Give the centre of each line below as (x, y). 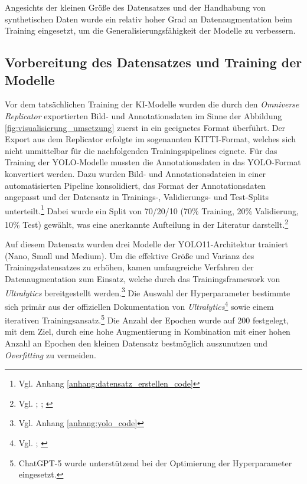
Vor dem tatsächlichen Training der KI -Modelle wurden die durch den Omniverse (152, 104)
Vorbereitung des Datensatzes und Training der (153, 62)
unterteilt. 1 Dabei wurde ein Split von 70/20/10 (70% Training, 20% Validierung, (152, 210)
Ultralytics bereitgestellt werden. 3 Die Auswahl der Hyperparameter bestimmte (148, 292)
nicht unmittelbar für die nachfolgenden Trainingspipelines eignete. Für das (141, 150)
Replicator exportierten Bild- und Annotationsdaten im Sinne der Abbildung (143, 115)
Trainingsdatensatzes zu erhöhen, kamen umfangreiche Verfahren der (129, 267)
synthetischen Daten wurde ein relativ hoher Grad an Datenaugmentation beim (148, 19)
